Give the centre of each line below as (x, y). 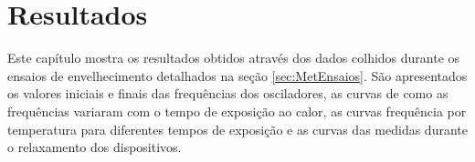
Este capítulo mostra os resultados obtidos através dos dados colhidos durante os (234, 58)
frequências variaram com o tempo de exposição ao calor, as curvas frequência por (237, 111)
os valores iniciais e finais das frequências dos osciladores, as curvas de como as (228, 93)
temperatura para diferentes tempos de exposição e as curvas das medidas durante (237, 129)
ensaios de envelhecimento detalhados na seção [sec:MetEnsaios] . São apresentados (237, 75)
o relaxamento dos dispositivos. (95, 147)
